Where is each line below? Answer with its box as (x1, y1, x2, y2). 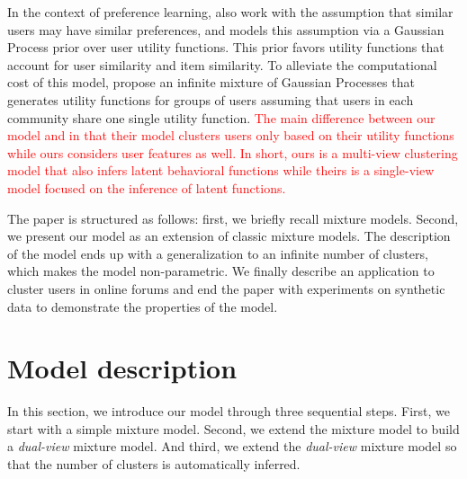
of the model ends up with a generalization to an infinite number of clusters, (7, 244, 428, 262)
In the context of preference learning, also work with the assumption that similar (7, 3, 454, 21)
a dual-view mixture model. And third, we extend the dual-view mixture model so (7, 437, 457, 456)
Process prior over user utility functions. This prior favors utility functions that (7, 38, 445, 57)
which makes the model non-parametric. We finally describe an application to (7, 262, 435, 280)
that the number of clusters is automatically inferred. (7, 455, 301, 473)
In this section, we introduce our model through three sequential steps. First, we (7, 402, 451, 421)
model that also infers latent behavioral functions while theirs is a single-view (7, 161, 435, 180)
